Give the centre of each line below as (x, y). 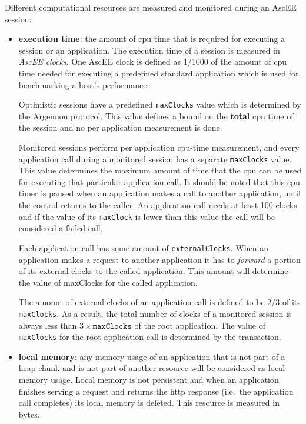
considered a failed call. (61, 228)
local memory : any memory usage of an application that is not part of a (152, 356)
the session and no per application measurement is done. (120, 127)
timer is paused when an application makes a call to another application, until (159, 193)
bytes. (29, 414)
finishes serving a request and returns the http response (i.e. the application (156, 391)
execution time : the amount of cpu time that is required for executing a (152, 39)
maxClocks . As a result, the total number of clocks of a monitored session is (155, 313)
